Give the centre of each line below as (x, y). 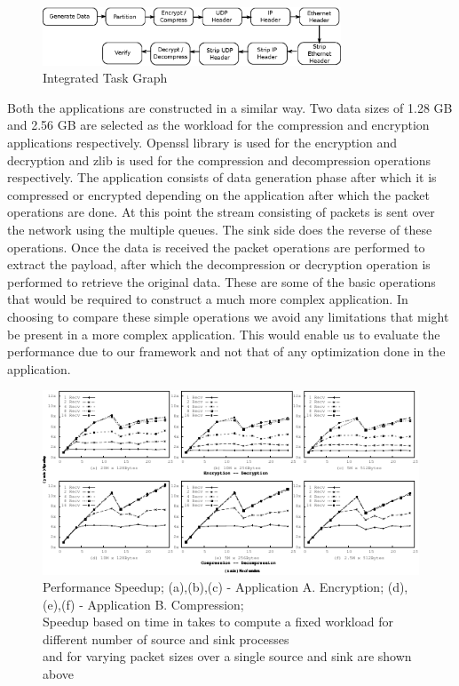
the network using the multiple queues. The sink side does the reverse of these (220, 229)
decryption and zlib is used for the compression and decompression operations (219, 160)
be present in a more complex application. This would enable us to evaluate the (224, 334)
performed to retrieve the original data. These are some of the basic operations (222, 281)
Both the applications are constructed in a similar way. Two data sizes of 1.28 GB (230, 107)
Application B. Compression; (166, 604)
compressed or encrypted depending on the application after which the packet (218, 194)
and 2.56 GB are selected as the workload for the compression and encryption (218, 125)
